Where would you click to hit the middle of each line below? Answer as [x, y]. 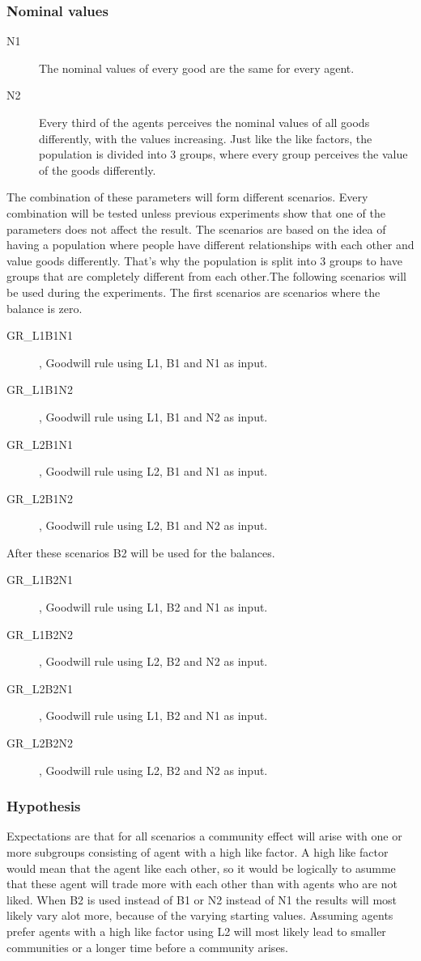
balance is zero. [45, 308]
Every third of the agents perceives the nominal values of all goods [204, 122]
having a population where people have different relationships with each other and [210, 245]
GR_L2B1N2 [40, 498]
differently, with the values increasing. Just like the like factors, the [206, 138]
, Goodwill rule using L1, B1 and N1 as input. [153, 362]
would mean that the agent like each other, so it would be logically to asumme [201, 868]
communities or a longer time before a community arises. [148, 947]
